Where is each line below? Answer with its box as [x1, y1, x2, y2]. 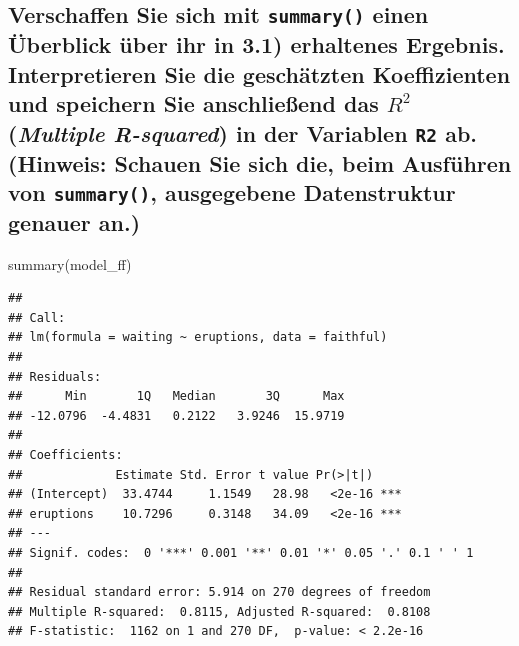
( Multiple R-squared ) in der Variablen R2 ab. [8, 117, 478, 148]
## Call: [8, 310, 66, 325]
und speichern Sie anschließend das [8, 88, 379, 119]
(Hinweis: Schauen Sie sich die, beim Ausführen [8, 147, 512, 178]
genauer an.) [8, 206, 141, 237]
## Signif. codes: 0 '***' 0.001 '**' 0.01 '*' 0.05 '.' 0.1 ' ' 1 [8, 545, 474, 560]
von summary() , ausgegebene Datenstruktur [8, 176, 456, 207]
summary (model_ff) [8, 253, 132, 274]
